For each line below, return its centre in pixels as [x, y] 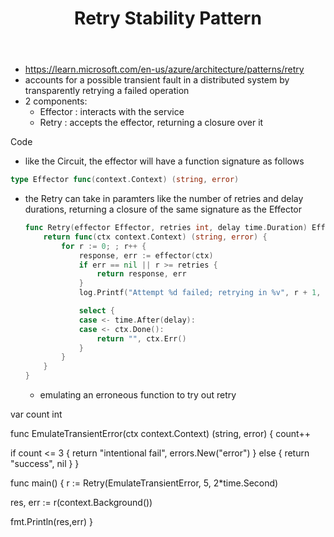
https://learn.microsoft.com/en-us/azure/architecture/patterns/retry [164, 69]
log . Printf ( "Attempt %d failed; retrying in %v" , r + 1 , [200, 293]
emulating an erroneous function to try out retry [138, 395]
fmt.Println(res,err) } [51, 522]
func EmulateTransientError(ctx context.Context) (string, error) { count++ [160, 434]
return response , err [141, 274]
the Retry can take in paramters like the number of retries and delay [164, 199]
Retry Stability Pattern [168, 18]
